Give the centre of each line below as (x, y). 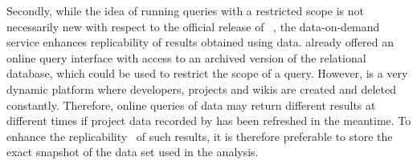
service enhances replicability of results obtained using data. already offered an (200, 42)
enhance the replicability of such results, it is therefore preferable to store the (200, 136)
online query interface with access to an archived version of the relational (186, 57)
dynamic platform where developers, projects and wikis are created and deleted (202, 89)
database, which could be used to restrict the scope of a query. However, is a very (207, 73)
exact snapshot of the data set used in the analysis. (133, 152)
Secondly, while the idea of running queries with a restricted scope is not (185, 10)
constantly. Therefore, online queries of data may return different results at (191, 105)
